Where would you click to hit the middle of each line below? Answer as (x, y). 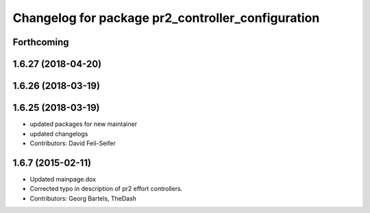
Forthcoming (41, 42)
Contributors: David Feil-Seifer (73, 143)
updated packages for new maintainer (83, 124)
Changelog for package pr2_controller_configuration (166, 18)
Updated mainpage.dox (63, 179)
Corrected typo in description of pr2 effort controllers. (106, 189)
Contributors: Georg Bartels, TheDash (83, 198)
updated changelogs (59, 134)
